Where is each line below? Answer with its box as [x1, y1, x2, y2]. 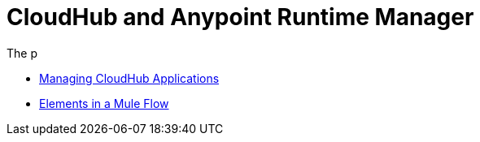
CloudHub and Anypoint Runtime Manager [7, 3, 474, 31]
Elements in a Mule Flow [39, 96, 169, 110]
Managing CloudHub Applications [39, 71, 220, 85]
